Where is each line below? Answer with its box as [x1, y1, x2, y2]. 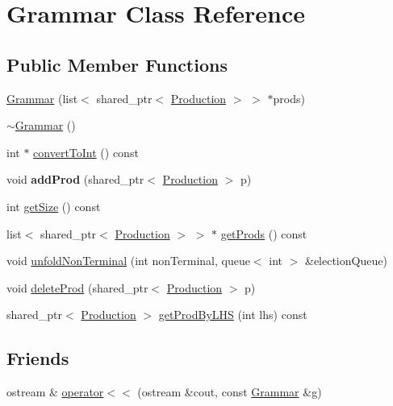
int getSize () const [6, 197, 101, 214]
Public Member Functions [6, 52, 228, 77]
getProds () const [220, 225, 307, 242]
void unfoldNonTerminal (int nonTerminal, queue [6, 252, 250, 269]
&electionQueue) [304, 252, 387, 269]
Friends [6, 346, 69, 371]
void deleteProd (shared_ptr [6, 279, 148, 296]
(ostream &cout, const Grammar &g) [137, 383, 322, 400]
